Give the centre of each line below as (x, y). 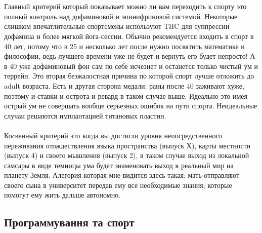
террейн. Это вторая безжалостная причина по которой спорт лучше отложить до (129, 76)
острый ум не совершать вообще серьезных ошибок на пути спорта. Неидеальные (131, 106)
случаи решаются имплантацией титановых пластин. (85, 115)
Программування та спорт (69, 222)
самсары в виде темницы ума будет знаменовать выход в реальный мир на (119, 165)
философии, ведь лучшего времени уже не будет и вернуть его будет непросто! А (130, 56)
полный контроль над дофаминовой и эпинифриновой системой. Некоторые (121, 16)
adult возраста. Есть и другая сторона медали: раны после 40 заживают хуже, (124, 85)
